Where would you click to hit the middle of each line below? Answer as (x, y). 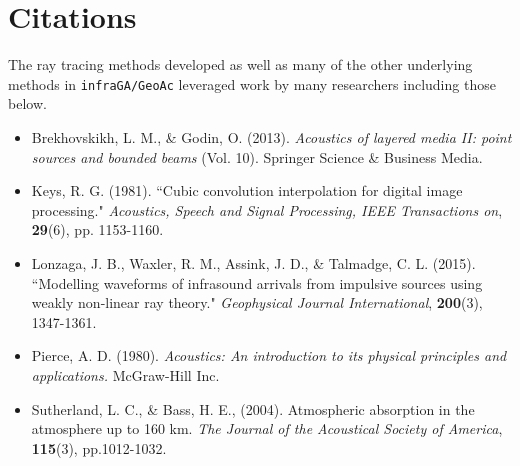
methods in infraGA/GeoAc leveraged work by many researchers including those (252, 83)
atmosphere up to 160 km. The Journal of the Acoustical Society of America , (267, 428)
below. (27, 103)
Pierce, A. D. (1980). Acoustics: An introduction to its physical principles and (269, 355)
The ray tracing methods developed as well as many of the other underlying (240, 64)
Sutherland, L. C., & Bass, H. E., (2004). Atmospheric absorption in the (253, 408)
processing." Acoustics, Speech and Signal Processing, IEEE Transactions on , (267, 209)
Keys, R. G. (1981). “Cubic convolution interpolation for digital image (247, 190)
